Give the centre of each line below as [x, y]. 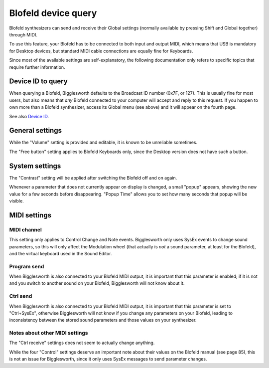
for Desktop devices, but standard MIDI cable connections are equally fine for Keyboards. [101, 51]
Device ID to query [39, 82]
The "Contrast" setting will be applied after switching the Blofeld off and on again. [93, 178]
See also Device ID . [29, 116]
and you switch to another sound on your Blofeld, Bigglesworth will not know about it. [97, 283]
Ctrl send [21, 296]
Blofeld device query [53, 13]
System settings [35, 166]
